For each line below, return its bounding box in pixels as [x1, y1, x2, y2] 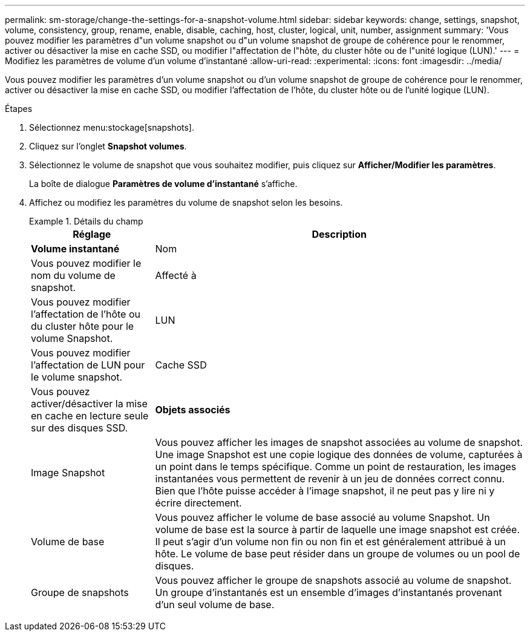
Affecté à [155, 269, 197, 281]
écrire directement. [155, 497, 242, 509]
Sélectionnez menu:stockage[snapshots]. [29, 122, 194, 133]
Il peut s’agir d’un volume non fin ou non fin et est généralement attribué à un [155, 536, 506, 548]
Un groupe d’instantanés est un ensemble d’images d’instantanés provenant [155, 586, 502, 598]
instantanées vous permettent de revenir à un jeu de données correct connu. [155, 473, 505, 485]
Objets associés [155, 404, 231, 416]
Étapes [5, 103, 33, 114]
